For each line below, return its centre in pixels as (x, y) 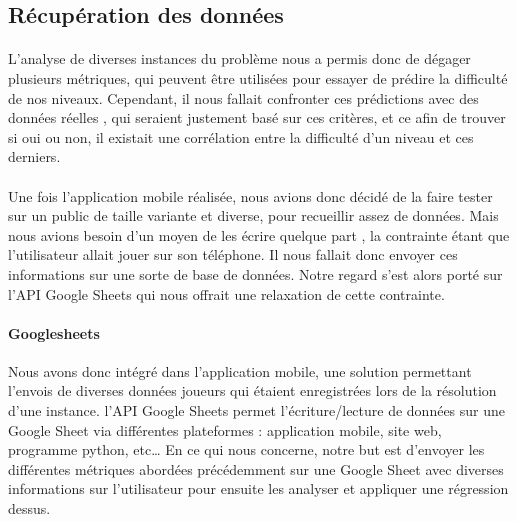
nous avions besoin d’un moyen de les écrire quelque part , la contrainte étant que (259, 234)
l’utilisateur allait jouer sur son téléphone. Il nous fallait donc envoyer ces (233, 254)
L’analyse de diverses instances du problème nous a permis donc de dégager (239, 58)
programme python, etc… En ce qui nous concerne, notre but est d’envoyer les (246, 449)
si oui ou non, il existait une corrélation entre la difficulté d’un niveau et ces (241, 136)
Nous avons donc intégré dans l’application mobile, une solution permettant (240, 370)
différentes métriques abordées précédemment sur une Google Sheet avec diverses (256, 468)
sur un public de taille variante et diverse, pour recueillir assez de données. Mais (253, 215)
